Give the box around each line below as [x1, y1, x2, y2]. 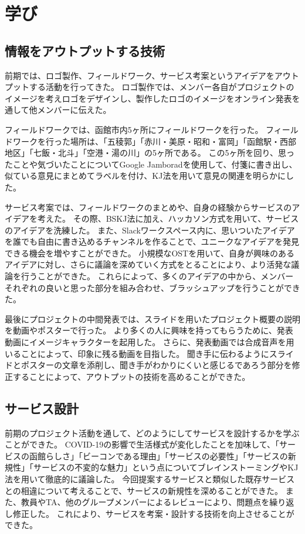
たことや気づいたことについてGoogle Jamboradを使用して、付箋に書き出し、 [5, 158, 297, 170]
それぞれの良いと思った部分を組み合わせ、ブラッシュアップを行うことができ [5, 281, 300, 293]
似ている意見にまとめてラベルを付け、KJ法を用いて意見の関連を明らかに [5, 169, 286, 182]
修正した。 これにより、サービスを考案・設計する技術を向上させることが [12, 507, 294, 519]
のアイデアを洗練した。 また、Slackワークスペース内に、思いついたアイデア [5, 223, 295, 236]
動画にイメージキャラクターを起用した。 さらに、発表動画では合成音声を [5, 336, 286, 348]
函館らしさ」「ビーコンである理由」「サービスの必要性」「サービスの [29, 449, 288, 462]
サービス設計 [5, 399, 79, 417]
